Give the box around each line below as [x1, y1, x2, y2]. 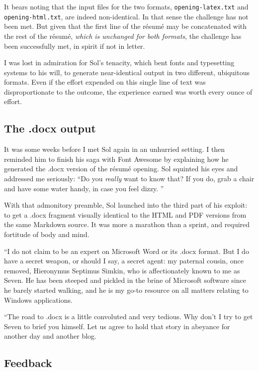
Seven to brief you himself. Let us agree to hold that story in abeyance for [4, 321, 230, 331]
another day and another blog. [4, 331, 97, 341]
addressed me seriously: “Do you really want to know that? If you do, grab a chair [4, 173, 255, 184]
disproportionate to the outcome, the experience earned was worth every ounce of [4, 86, 253, 97]
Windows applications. [4, 294, 73, 305]
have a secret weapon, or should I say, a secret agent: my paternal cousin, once [4, 255, 244, 266]
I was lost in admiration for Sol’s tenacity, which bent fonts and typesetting [4, 57, 235, 68]
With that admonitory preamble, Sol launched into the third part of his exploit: [4, 200, 248, 210]
